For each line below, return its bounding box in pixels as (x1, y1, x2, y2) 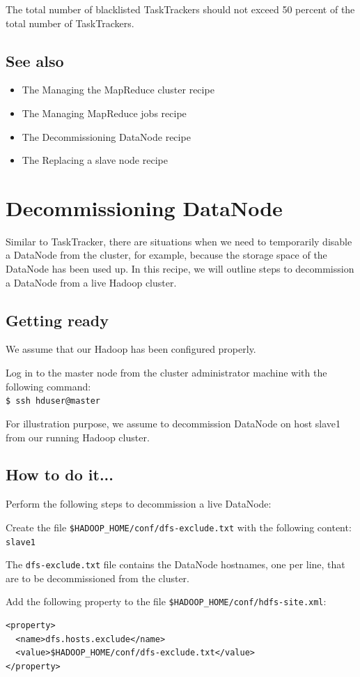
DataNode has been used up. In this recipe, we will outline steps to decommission (6, 261, 354, 276)
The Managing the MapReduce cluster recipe (22, 82, 214, 97)
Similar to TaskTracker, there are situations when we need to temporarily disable (6, 234, 352, 248)
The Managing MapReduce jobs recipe (22, 105, 187, 120)
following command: (6, 379, 91, 393)
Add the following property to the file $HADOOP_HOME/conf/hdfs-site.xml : (6, 594, 327, 609)
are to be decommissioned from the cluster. (6, 570, 189, 585)
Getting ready (6, 309, 109, 330)
